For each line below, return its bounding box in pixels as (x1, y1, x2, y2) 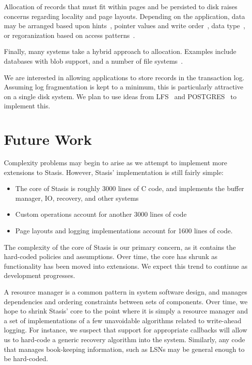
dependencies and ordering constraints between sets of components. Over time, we (4, 296, 248, 306)
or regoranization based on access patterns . (4, 30, 135, 40)
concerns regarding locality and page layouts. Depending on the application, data (4, 11, 245, 21)
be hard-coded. (4, 353, 48, 364)
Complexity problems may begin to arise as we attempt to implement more (4, 157, 227, 168)
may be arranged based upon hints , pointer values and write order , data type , (4, 20, 245, 31)
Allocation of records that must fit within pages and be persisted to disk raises (4, 1, 237, 11)
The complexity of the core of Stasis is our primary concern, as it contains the (4, 242, 236, 252)
